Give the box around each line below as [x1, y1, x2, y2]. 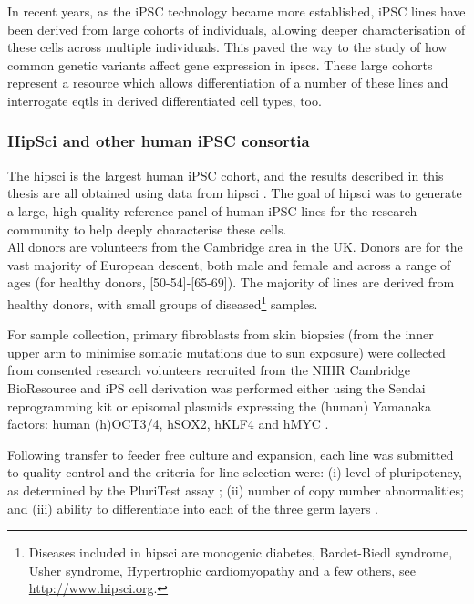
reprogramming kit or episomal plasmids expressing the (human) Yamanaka [7, 396, 431, 415]
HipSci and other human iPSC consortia [7, 130, 310, 152]
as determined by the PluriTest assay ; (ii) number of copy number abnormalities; [7, 480, 464, 499]
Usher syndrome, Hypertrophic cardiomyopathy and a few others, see [28, 560, 416, 579]
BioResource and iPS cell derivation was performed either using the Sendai [7, 378, 426, 397]
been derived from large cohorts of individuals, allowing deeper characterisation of [7, 19, 466, 38]
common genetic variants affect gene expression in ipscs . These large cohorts [7, 55, 433, 74]
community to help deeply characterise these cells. [7, 219, 287, 238]
